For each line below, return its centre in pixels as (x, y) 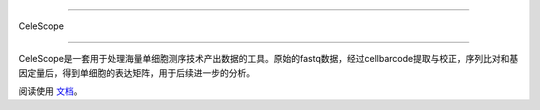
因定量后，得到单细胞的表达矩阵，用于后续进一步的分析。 (136, 72)
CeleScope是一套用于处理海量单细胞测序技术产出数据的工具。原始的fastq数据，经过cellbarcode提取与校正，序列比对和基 (268, 59)
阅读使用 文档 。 (50, 91)
